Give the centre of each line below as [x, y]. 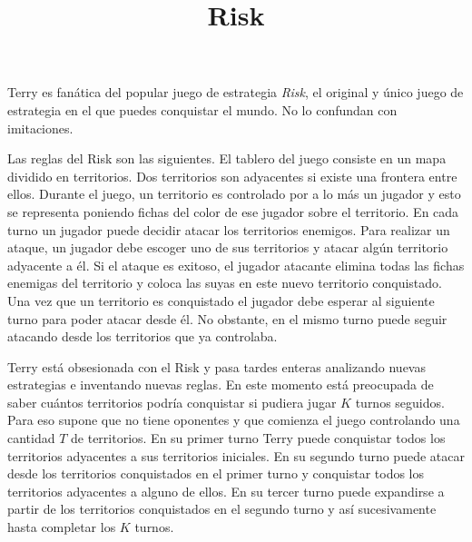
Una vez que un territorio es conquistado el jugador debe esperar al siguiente [221, 300]
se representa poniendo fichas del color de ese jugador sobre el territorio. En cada [233, 211]
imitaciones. [40, 128]
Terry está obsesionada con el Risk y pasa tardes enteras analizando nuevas [216, 366]
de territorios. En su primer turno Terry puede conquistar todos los [258, 438]
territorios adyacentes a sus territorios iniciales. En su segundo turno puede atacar [236, 455]
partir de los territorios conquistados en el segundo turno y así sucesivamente [222, 509]
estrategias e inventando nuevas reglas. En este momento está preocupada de [221, 384]
